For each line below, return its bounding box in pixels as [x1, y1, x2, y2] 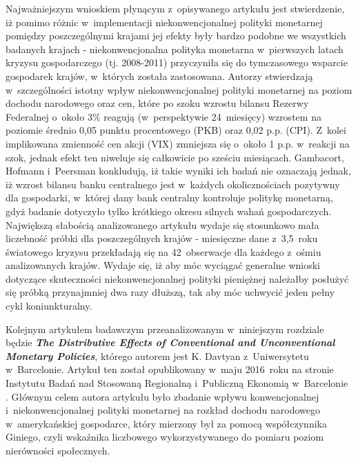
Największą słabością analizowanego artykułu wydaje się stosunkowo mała [6, 217, 319, 232]
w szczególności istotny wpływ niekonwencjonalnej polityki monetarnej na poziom [6, 82, 352, 97]
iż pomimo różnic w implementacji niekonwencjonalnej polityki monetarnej [6, 14, 323, 29]
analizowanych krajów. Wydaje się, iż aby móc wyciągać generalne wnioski [6, 258, 320, 272]
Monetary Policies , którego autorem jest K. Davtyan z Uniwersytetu [6, 348, 309, 363]
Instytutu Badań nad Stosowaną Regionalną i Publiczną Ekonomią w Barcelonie [6, 376, 348, 390]
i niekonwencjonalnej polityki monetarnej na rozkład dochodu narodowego [6, 403, 320, 417]
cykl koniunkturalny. [6, 299, 92, 313]
